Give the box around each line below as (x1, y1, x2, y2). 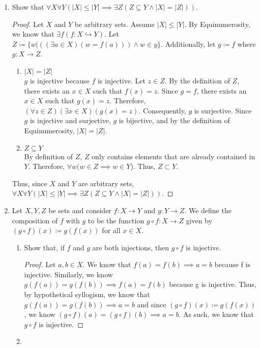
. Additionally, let (161, 38, 216, 49)
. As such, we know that (179, 309, 254, 320)
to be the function (88, 215, 145, 225)
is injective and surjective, (30, 115, 111, 126)
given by (186, 215, 213, 225)
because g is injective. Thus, (169, 279, 256, 289)
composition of (12, 215, 58, 225)
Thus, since (12, 178, 47, 188)
